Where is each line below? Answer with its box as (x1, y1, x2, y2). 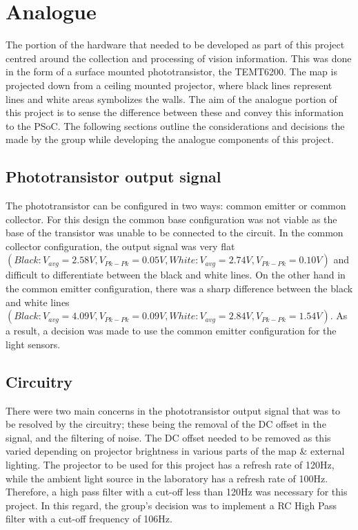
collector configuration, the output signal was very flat (6, 238, 235, 253)
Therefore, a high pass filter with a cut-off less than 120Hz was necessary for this (6, 484, 348, 499)
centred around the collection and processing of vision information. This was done (6, 50, 352, 65)
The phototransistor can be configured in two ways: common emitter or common (6, 198, 346, 213)
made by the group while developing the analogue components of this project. (6, 132, 334, 146)
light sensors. (6, 337, 61, 351)
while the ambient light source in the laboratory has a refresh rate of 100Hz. (6, 471, 328, 485)
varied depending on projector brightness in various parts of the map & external (6, 444, 345, 458)
